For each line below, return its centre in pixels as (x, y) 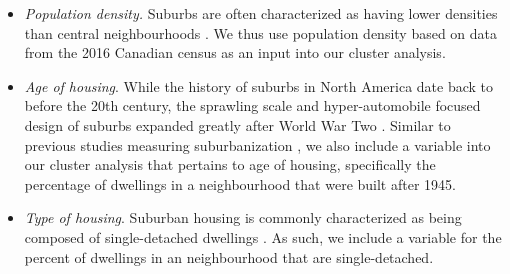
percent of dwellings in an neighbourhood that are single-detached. (229, 256)
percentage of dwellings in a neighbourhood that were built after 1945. (240, 183)
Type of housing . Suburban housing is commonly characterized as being (243, 217)
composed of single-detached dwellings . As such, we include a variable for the (263, 236)
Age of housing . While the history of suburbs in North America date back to (259, 85)
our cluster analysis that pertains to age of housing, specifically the (230, 164)
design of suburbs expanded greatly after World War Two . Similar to (237, 124)
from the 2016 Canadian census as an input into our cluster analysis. (235, 52)
